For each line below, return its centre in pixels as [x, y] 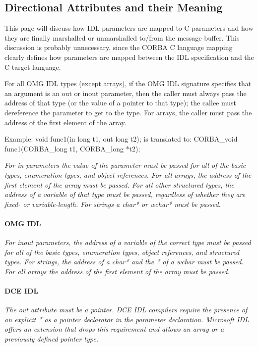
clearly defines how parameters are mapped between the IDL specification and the [129, 57]
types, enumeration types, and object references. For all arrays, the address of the [128, 174]
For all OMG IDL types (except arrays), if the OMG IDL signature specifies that [128, 83]
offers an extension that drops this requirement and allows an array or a [114, 329]
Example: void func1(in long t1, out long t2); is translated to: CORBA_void [121, 139]
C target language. [33, 67]
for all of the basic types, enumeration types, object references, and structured [122, 252]
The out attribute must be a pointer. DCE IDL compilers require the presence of [126, 310]
